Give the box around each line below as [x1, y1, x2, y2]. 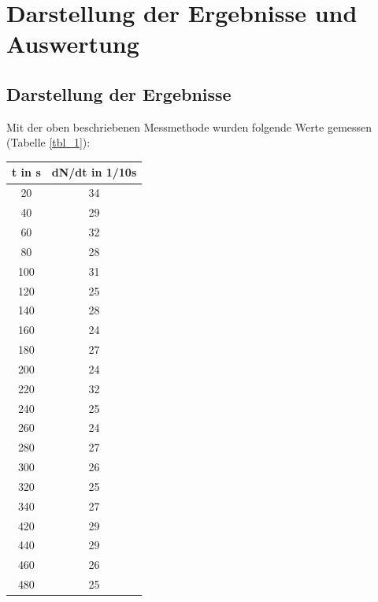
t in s [12, 164, 41, 180]
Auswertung [6, 28, 139, 60]
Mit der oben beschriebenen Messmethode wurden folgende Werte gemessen [6, 118, 372, 135]
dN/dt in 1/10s [51, 164, 137, 180]
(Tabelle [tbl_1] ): [6, 134, 91, 150]
